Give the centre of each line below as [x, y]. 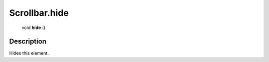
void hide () [34, 28]
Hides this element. [29, 53]
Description [28, 42]
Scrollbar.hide [39, 13]
